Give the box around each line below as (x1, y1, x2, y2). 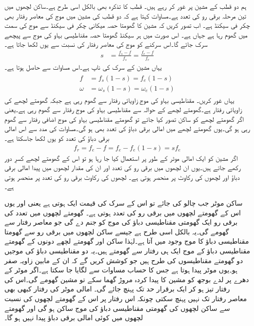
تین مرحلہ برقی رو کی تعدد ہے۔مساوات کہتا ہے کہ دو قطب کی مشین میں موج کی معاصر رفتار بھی (4, 10, 246, 20)
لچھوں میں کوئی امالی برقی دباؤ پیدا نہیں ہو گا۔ (4, 312, 143, 323)
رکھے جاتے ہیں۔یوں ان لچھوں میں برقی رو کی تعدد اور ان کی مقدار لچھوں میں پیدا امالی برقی (4, 162, 241, 173)
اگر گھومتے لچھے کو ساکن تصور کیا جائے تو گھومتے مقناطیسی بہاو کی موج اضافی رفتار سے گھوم (4, 114, 244, 124)
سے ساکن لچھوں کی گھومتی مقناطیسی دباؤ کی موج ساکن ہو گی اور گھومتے (4, 303, 230, 313)
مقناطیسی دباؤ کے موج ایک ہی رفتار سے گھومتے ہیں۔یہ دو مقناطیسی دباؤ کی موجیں (4, 245, 251, 255)
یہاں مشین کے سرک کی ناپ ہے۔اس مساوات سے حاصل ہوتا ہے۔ (4, 61, 162, 72)
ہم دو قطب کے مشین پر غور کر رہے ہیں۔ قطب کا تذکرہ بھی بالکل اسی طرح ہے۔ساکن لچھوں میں (4, 1, 247, 11)
